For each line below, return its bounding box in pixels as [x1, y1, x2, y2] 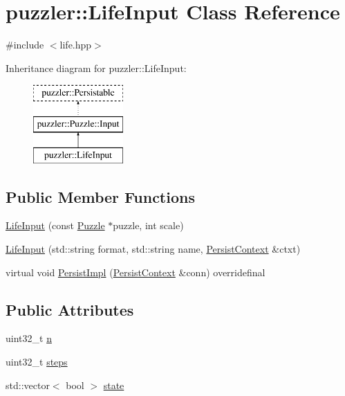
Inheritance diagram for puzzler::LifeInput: [6, 60, 187, 75]
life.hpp [59, 37, 92, 52]
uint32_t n [6, 331, 52, 345]
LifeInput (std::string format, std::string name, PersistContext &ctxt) [6, 242, 301, 256]
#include [6, 37, 44, 52]
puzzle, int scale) [113, 218, 184, 233]
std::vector [6, 377, 50, 392]
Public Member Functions [6, 186, 195, 207]
